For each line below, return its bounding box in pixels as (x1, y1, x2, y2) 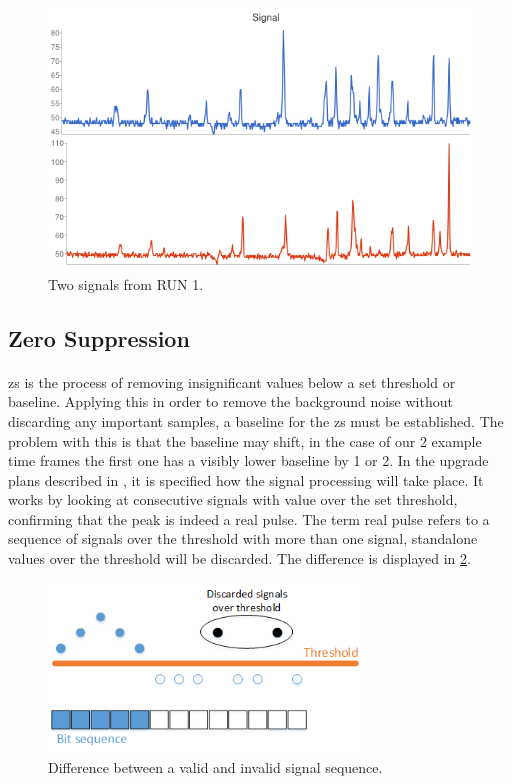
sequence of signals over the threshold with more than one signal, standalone (8, 528, 478, 549)
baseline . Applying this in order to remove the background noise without (8, 391, 453, 412)
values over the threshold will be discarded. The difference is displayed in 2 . (8, 548, 471, 569)
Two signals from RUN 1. (48, 273, 204, 294)
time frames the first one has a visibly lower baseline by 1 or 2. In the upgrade (8, 450, 489, 471)
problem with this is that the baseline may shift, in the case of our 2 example (8, 430, 482, 451)
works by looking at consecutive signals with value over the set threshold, (8, 489, 458, 510)
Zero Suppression (8, 322, 190, 353)
